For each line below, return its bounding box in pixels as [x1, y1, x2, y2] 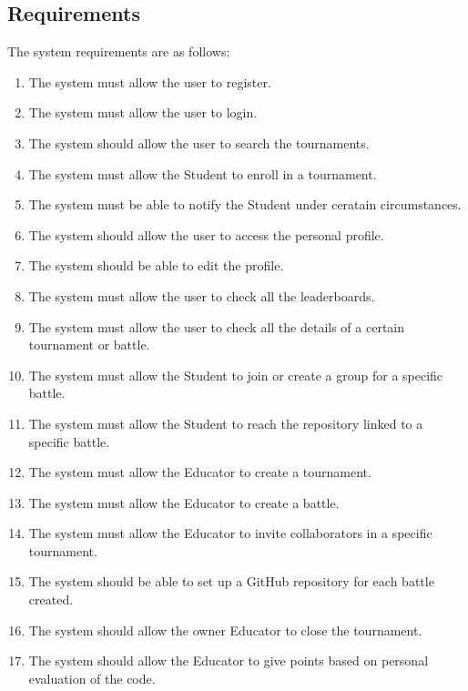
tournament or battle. [28, 335, 150, 354]
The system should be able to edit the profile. [28, 256, 284, 275]
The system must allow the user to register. [28, 72, 271, 91]
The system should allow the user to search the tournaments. [28, 133, 370, 152]
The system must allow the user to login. [28, 103, 258, 122]
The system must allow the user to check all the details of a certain [28, 317, 405, 336]
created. [28, 590, 74, 609]
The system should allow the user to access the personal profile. [28, 225, 384, 244]
